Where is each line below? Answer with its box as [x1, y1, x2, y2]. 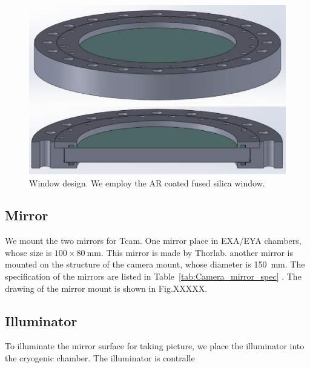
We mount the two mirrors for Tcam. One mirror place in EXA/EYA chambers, [5, 234, 302, 247]
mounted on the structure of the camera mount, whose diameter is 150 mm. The [5, 258, 305, 271]
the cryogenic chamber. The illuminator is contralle [5, 352, 195, 364]
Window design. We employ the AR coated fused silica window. [29, 176, 265, 189]
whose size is [5, 246, 52, 258]
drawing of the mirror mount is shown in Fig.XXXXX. [5, 281, 208, 294]
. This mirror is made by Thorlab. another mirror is [101, 246, 293, 258]
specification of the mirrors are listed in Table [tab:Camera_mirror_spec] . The [5, 270, 302, 283]
